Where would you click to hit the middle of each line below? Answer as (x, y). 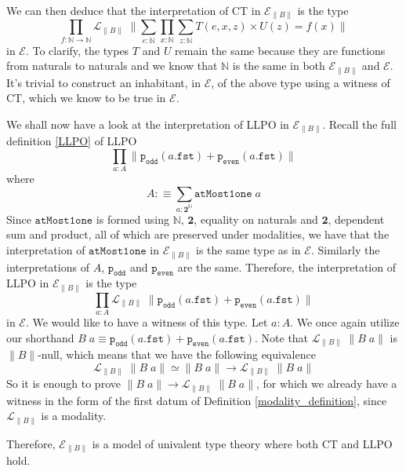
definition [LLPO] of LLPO (72, 141)
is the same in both (279, 66)
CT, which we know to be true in (86, 98)
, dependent (356, 219)
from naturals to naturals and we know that (112, 66)
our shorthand (40, 337)
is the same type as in (248, 250)
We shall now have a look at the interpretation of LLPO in (148, 124)
